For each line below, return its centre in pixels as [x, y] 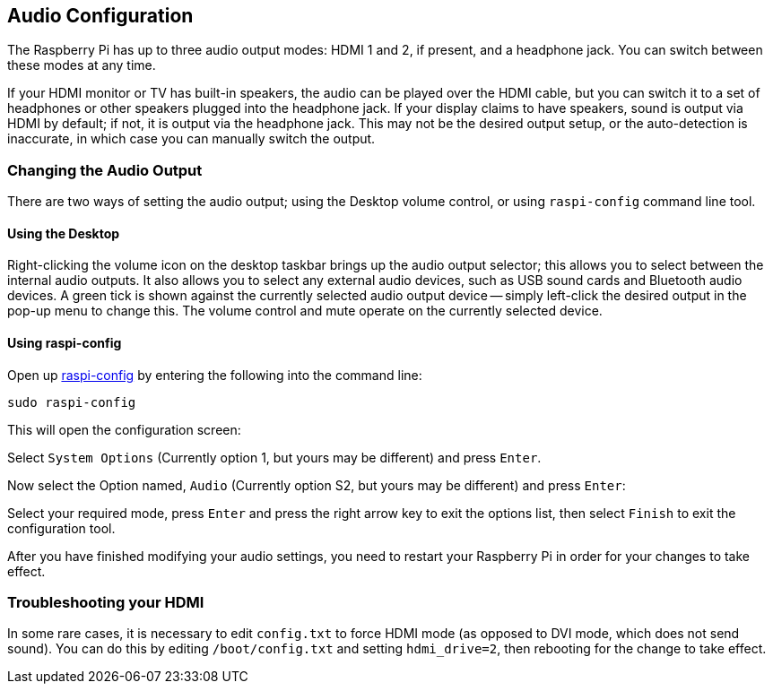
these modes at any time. [82, 65]
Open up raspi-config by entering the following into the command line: [215, 375]
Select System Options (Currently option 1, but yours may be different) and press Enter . [274, 457]
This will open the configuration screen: [124, 429]
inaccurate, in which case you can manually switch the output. [191, 139]
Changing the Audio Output [105, 170]
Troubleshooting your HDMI [106, 602]
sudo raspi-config [72, 402]
